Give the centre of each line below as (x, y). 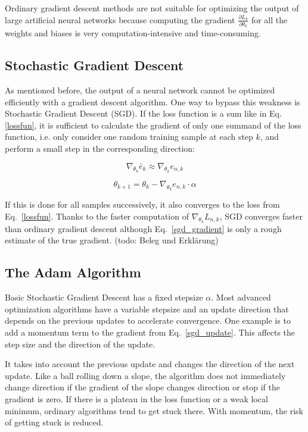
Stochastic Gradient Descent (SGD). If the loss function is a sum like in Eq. (143, 113)
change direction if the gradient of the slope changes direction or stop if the (142, 387)
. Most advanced (241, 297)
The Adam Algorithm (73, 272)
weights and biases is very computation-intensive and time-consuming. (133, 33)
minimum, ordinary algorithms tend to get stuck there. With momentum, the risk (154, 410)
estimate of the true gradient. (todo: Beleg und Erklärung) (112, 240)
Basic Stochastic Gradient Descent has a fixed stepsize (104, 297)
